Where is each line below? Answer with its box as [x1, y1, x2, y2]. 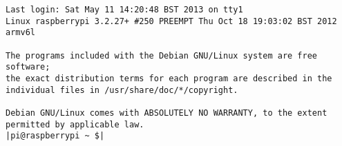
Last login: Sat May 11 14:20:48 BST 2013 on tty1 [6, 5, 243, 14]
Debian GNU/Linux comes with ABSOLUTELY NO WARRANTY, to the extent [6, 107, 327, 118]
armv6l [6, 28, 35, 38]
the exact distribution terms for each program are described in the [6, 73, 332, 83]
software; [6, 62, 50, 72]
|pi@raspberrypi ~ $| [6, 131, 105, 141]
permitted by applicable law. [6, 119, 144, 129]
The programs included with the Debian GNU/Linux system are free [6, 50, 318, 61]
